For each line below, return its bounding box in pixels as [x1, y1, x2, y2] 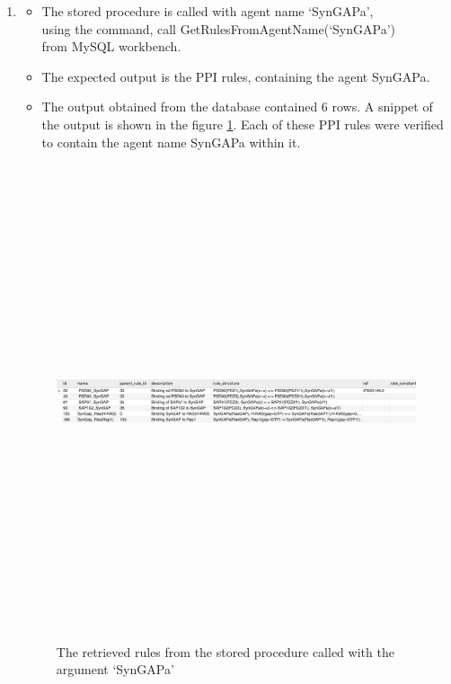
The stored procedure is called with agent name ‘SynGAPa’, [41, 2, 374, 20]
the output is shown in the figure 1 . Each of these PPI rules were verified [41, 114, 444, 133]
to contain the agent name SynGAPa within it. [41, 132, 301, 151]
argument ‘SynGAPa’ [56, 660, 174, 679]
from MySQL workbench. [41, 37, 181, 56]
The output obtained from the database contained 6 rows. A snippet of [41, 97, 433, 116]
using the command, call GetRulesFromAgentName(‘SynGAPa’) [41, 19, 395, 38]
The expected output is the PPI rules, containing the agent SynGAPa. [41, 67, 430, 85]
